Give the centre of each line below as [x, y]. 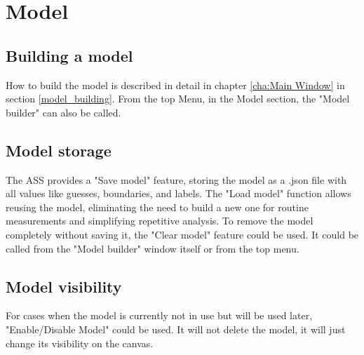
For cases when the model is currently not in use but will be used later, [159, 315]
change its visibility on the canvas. [80, 343]
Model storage [59, 150]
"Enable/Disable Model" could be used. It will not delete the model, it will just [176, 329]
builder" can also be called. [63, 112]
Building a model [69, 55]
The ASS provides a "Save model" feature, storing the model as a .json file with [176, 179]
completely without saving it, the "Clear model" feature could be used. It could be [182, 234]
